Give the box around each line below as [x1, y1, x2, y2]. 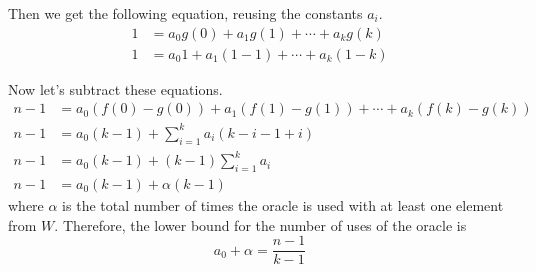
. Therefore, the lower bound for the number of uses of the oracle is [54, 214, 467, 235]
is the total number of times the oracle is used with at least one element [62, 194, 504, 215]
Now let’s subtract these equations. [8, 78, 223, 99]
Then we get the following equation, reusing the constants [8, 3, 363, 23]
